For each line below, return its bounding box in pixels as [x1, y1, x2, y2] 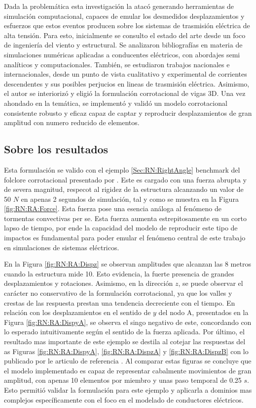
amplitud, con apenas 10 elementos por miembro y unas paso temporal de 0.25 [4, 375, 242, 385]
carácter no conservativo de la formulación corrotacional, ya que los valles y [4, 288, 232, 298]
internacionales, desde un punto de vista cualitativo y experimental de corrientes [4, 69, 247, 79]
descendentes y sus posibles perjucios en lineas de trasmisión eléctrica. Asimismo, [4, 78, 250, 89]
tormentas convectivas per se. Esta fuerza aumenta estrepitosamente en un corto [4, 213, 247, 223]
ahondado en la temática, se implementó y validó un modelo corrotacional [4, 97, 227, 108]
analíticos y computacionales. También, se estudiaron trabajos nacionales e [4, 59, 230, 69]
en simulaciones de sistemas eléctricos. [4, 242, 119, 252]
